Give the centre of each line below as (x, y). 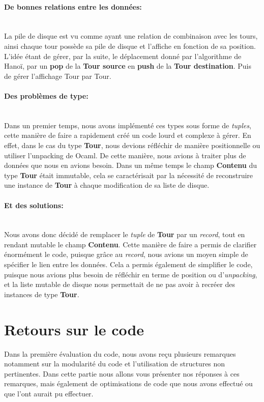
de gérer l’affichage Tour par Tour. (58, 76)
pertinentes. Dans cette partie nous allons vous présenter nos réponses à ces (122, 373)
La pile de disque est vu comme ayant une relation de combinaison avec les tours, (131, 36)
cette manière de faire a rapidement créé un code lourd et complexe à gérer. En (128, 135)
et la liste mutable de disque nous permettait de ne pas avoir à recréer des (120, 284)
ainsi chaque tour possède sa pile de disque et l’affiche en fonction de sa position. (130, 46)
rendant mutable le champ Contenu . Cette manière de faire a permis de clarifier (130, 244)
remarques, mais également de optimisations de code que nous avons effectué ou (128, 383)
